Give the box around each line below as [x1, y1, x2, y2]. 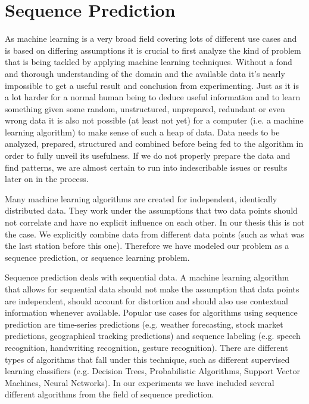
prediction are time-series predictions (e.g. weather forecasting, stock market [5, 317, 283, 330]
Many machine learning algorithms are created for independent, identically [5, 192, 277, 205]
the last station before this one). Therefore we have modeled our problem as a [5, 239, 289, 252]
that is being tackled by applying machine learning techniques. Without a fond [5, 55, 292, 68]
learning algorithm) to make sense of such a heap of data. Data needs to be [5, 125, 280, 138]
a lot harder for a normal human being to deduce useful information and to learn [5, 91, 301, 103]
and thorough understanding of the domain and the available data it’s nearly [5, 67, 285, 79]
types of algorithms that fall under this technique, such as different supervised [5, 353, 290, 365]
